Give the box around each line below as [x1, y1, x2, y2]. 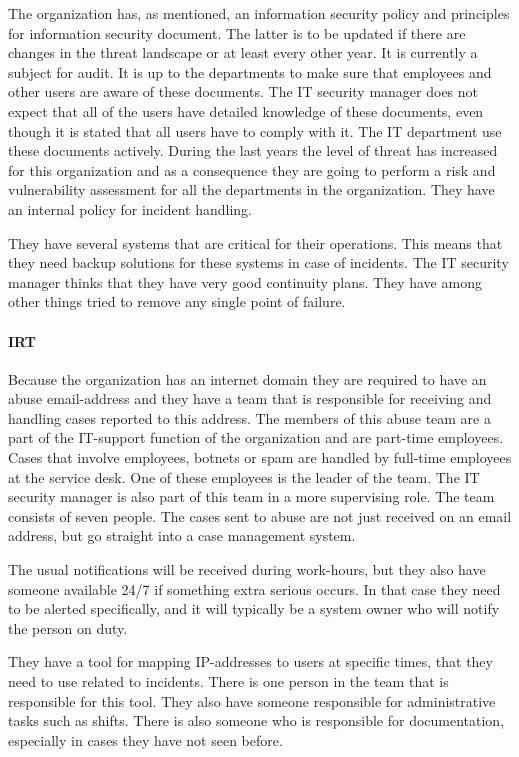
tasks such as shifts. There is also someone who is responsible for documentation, [8, 710, 505, 731]
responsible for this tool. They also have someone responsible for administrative [8, 690, 496, 711]
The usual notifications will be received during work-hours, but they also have [8, 559, 486, 580]
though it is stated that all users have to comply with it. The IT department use [8, 120, 502, 141]
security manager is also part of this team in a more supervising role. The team [8, 486, 495, 507]
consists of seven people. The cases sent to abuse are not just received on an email [8, 505, 512, 526]
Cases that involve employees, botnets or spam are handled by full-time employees [8, 447, 512, 468]
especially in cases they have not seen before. [8, 729, 283, 750]
